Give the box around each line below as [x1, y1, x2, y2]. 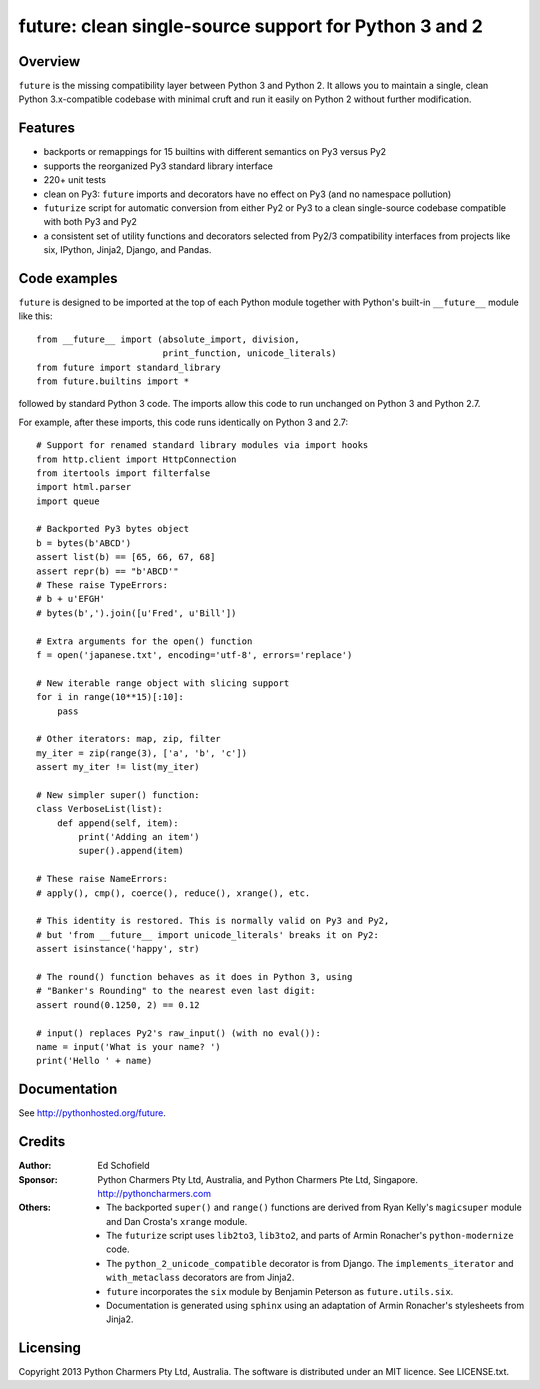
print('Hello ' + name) [36, 1055, 153, 1067]
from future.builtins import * [36, 375, 190, 387]
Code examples [18, 270, 118, 287]
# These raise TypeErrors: [36, 580, 169, 591]
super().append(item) [78, 845, 185, 857]
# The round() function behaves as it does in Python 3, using [36, 971, 353, 982]
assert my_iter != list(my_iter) [36, 761, 200, 773]
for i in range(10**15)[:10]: [36, 691, 185, 703]
